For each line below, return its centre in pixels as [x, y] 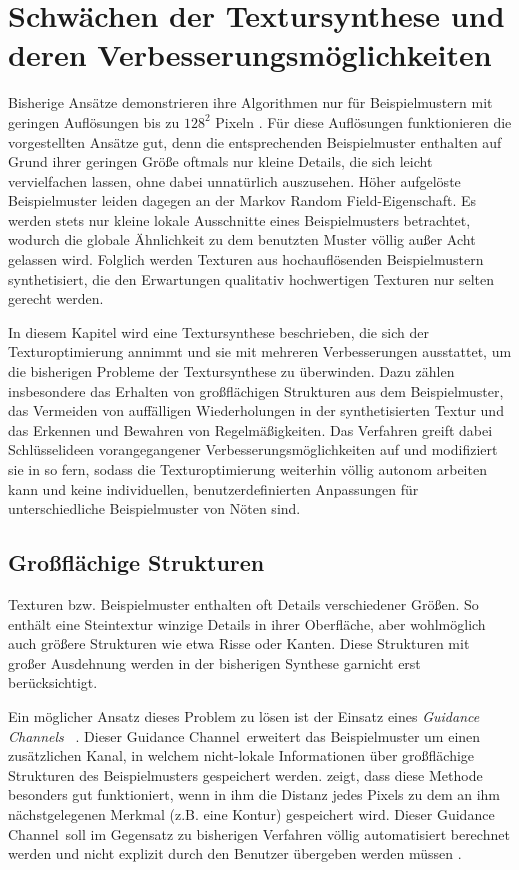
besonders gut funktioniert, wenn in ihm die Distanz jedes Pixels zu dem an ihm [254, 794]
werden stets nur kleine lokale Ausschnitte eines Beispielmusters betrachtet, [239, 219]
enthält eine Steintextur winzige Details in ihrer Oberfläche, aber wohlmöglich [247, 623]
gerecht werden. [56, 298]
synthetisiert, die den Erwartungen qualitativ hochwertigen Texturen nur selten [251, 278]
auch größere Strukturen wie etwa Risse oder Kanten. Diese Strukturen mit [239, 643]
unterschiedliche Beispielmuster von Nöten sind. [154, 508]
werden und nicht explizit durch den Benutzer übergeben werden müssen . [235, 853]
